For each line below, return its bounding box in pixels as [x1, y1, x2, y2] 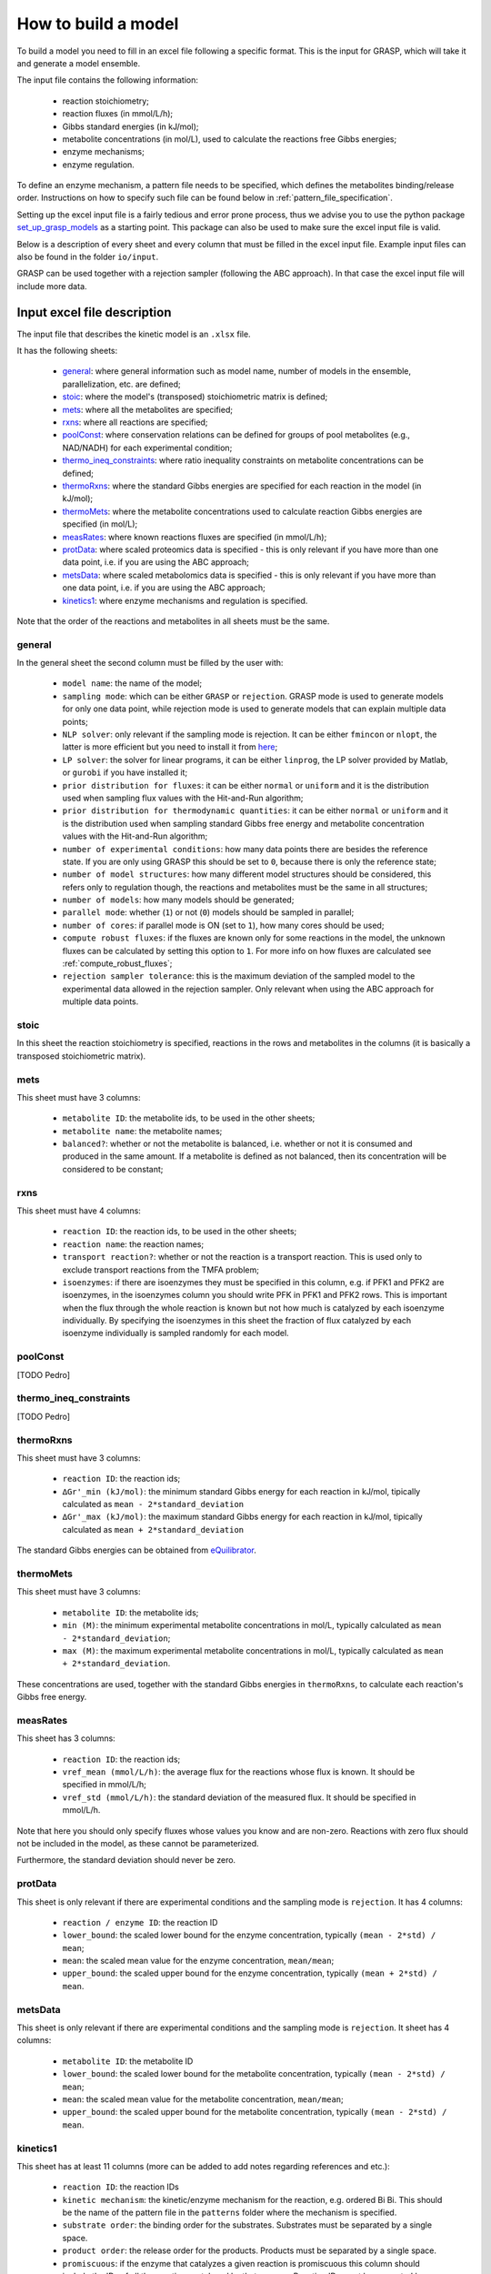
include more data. [16, 280, 87, 291]
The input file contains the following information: [16, 75, 199, 86]
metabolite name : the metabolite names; [62, 1125, 223, 1136]
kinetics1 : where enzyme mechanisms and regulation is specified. [62, 595, 308, 606]
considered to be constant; [62, 1163, 164, 1174]
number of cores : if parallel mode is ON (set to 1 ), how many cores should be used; [62, 920, 385, 931]
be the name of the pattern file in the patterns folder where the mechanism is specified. [62, 2207, 397, 2219]
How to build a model [16, 14, 179, 34]
